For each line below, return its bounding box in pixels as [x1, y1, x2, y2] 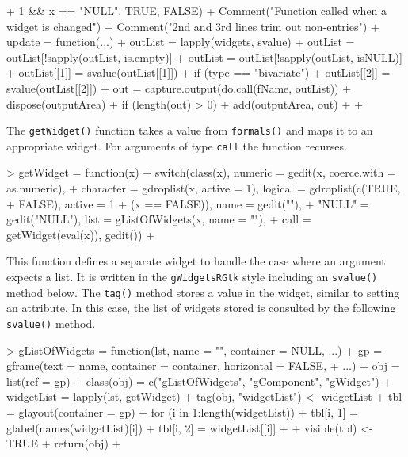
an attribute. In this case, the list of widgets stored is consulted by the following [6, 299, 396, 316]
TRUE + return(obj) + [6, 435, 121, 451]
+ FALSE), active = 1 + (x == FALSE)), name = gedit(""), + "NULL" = [6, 195, 369, 211]
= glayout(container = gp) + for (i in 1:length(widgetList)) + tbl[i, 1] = [6, 403, 359, 420]
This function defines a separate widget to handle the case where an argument [6, 253, 386, 269]
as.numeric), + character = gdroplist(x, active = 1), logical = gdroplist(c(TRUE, [6, 180, 401, 196]
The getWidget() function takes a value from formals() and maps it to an [6, 122, 373, 139]
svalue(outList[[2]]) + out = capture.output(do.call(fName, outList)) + [6, 79, 352, 96]
